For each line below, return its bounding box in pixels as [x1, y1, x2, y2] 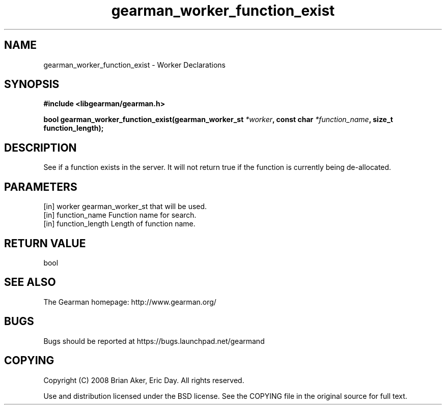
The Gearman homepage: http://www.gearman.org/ [43, 297, 216, 306]
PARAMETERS [4, 180, 77, 193]
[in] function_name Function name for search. [43, 211, 197, 220]
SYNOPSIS [4, 78, 60, 91]
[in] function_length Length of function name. [43, 219, 196, 228]
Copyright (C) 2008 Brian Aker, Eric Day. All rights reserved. [43, 375, 244, 385]
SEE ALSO [4, 276, 56, 289]
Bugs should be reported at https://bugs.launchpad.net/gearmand [43, 336, 265, 345]
